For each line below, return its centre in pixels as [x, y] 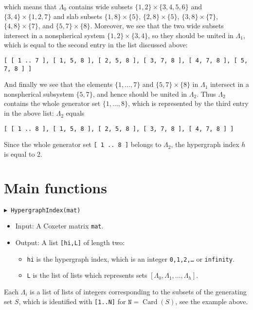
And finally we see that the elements [58, 84]
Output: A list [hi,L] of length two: [70, 242]
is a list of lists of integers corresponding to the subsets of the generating [138, 291]
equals [75, 113]
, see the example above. [212, 301]
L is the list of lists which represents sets [87, 275]
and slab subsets [78, 16]
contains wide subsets [101, 6]
